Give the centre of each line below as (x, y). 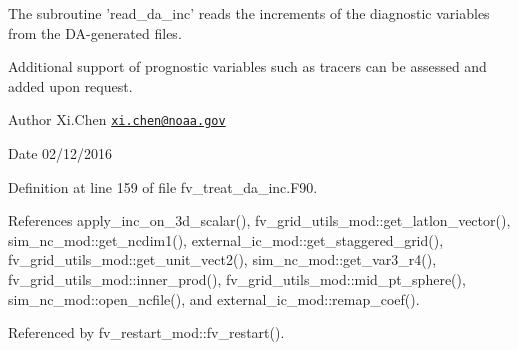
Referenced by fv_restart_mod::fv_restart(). (146, 332)
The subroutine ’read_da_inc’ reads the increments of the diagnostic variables (249, 13)
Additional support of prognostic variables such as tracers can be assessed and (247, 66)
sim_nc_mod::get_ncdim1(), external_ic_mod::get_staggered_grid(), (226, 239)
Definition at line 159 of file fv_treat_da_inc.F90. (163, 186)
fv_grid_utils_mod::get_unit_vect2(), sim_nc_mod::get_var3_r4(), (222, 259)
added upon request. (70, 85)
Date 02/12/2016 (60, 153)
